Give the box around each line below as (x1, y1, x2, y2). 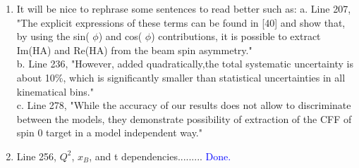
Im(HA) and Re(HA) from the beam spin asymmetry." (16, 42, 252, 57)
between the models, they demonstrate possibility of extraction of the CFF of (16, 111, 352, 126)
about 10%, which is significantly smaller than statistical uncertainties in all (16, 70, 346, 84)
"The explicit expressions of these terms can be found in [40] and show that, (16, 15, 346, 30)
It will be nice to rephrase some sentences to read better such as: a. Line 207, (16, 1, 351, 15)
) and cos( (98, 29, 142, 44)
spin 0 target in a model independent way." (16, 125, 202, 140)
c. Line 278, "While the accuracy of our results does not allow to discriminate (16, 98, 351, 112)
